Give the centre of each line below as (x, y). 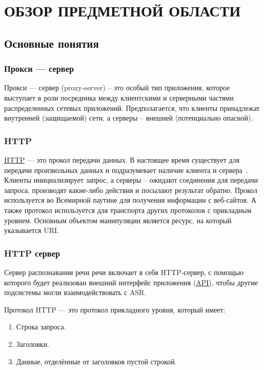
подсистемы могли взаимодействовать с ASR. (75, 292)
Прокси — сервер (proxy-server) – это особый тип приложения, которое (117, 87)
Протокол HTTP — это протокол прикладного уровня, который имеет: (115, 309)
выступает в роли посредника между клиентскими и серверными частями (119, 97)
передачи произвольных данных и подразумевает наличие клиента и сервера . (126, 170)
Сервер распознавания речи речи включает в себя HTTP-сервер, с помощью (124, 272)
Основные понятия (52, 43)
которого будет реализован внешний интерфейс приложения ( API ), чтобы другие (131, 282)
